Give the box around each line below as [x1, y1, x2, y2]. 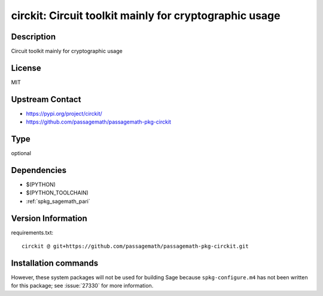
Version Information [11, 213, 87, 223]
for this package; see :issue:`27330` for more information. [11, 282, 154, 289]
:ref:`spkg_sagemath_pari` [26, 198, 90, 205]
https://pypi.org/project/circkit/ [26, 110, 103, 117]
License [11, 63, 41, 73]
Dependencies [11, 165, 67, 175]
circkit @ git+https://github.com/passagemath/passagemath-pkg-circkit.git [22, 243, 249, 250]
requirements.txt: [11, 229, 54, 236]
